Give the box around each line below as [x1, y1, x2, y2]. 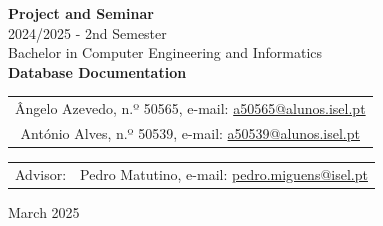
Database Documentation [8, 61, 187, 82]
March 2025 [8, 201, 80, 222]
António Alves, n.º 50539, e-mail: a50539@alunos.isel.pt [20, 122, 360, 143]
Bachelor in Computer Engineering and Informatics [8, 42, 323, 63]
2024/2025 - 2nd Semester [8, 22, 167, 43]
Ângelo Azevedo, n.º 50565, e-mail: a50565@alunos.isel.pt [15, 98, 366, 119]
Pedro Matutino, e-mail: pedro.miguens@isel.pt [80, 163, 368, 184]
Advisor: [15, 163, 67, 184]
